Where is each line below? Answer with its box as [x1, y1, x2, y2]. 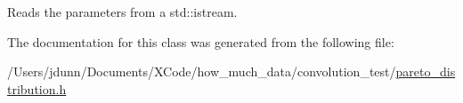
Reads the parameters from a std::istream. [7, 3, 238, 20]
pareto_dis [395, 62, 456, 81]
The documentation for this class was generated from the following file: [7, 32, 394, 51]
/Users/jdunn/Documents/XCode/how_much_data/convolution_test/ [7, 62, 396, 81]
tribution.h [7, 79, 67, 98]
